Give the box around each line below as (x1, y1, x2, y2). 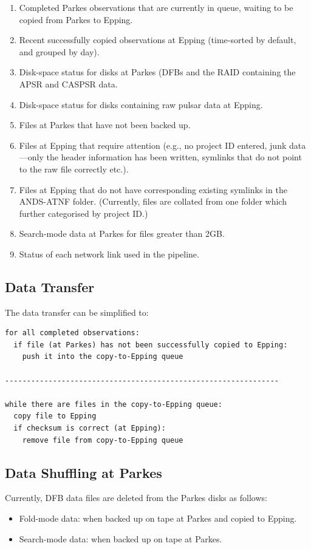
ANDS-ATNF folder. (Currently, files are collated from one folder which (19, 195, 287, 208)
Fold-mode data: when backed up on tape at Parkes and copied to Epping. (19, 512, 297, 525)
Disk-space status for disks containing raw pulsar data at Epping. (19, 98, 263, 111)
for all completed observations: (5, 329, 140, 338)
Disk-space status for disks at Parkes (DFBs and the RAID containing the (19, 66, 296, 78)
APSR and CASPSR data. (19, 77, 118, 90)
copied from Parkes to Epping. (19, 13, 133, 26)
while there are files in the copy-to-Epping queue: (5, 400, 222, 409)
